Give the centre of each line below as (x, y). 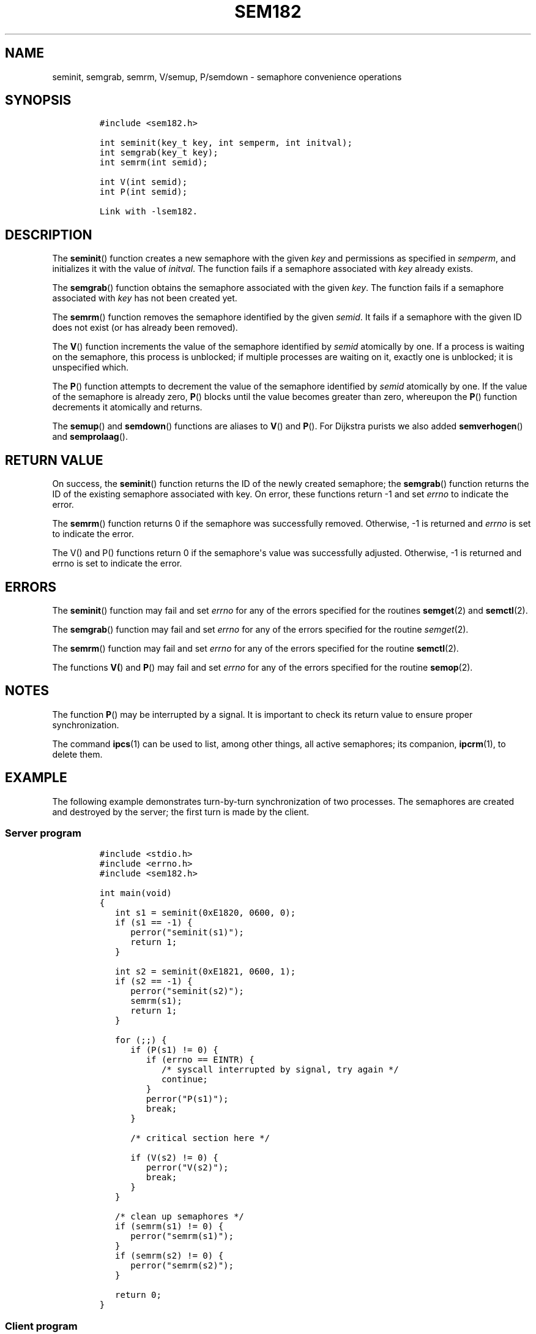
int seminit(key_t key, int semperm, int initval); (226, 143)
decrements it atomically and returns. (127, 407)
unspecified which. (91, 367)
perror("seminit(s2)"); (187, 991)
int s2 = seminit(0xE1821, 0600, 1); (206, 972)
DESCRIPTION (49, 235)
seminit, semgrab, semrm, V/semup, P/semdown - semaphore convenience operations (227, 77)
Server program (43, 833)
